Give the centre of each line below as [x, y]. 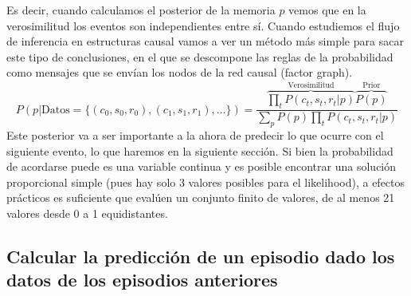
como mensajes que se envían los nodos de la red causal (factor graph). [180, 72]
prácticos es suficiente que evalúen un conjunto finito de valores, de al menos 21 [201, 197]
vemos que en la [327, 10]
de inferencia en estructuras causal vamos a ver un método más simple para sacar [205, 41]
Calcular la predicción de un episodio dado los [201, 256]
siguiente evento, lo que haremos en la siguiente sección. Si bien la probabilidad [200, 150]
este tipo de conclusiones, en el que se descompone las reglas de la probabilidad [200, 56]
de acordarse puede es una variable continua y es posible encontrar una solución [202, 166]
